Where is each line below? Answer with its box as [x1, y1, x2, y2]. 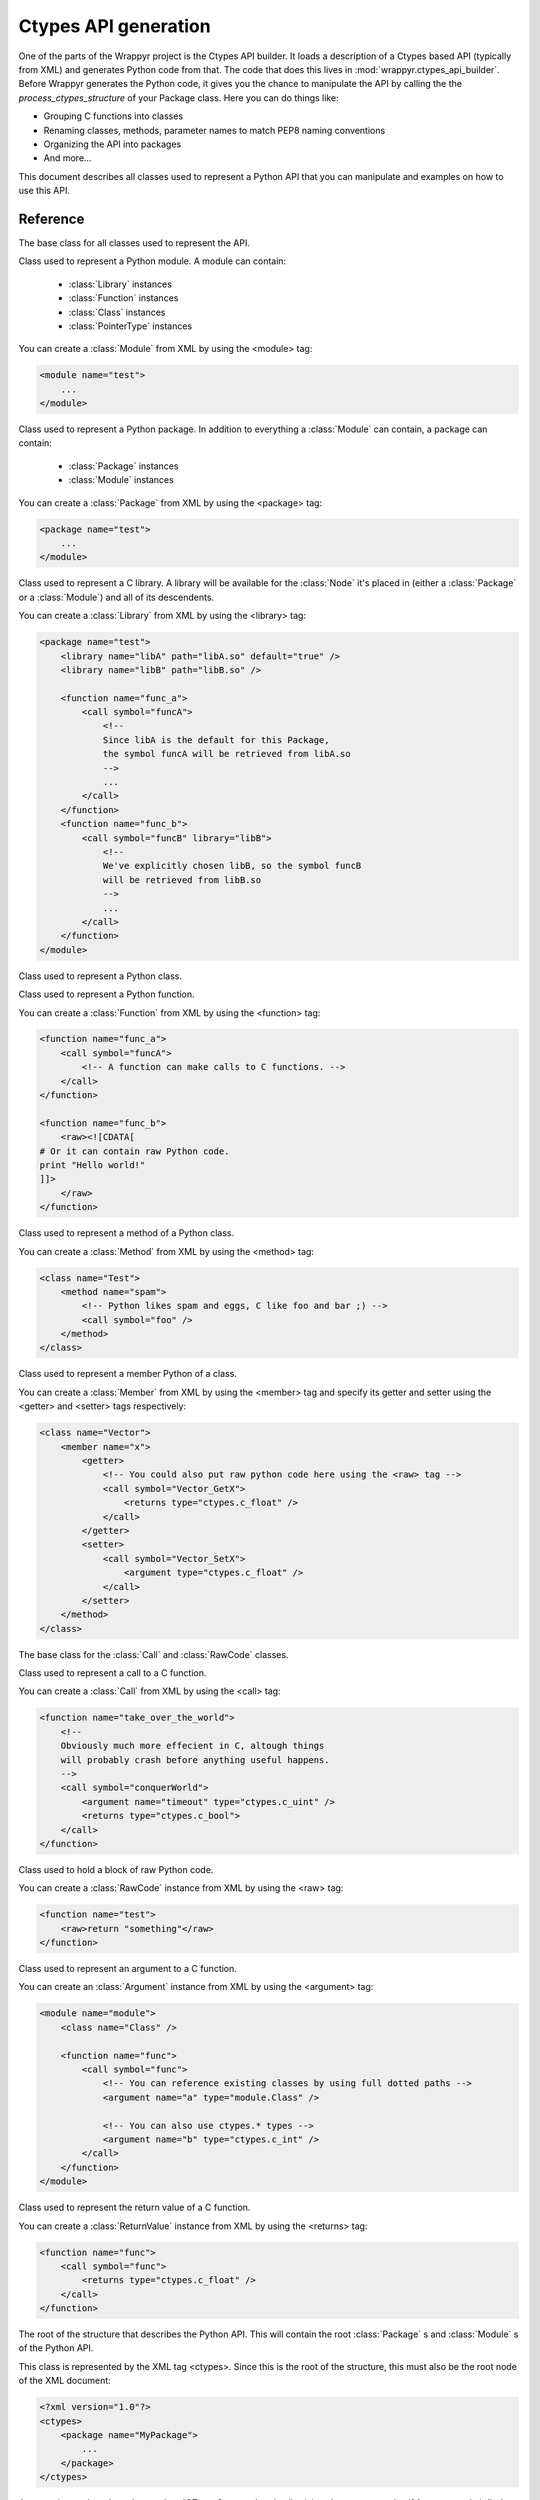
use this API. [18, 185, 70, 197]
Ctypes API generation [18, 15, 211, 37]
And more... [43, 152, 92, 164]
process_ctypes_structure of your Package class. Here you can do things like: [18, 91, 339, 104]
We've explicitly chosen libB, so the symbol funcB [102, 860, 362, 872]
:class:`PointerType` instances [68, 320, 193, 332]
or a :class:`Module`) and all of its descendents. [18, 591, 215, 603]
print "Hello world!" [39, 1160, 146, 1170]
